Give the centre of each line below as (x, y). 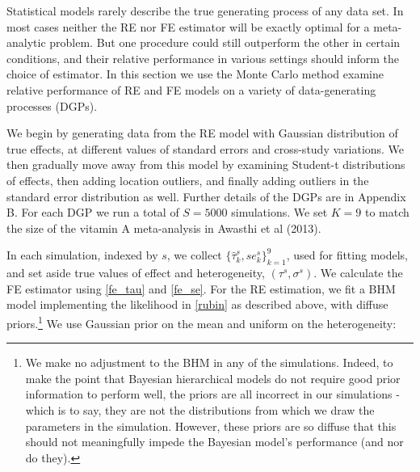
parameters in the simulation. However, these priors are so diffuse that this (211, 426)
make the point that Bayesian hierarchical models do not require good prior (213, 378)
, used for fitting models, (347, 255)
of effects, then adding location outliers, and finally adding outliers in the (188, 180)
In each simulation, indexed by (82, 255)
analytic (26, 42)
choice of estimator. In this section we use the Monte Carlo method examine (195, 74)
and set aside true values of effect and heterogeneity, (136, 273)
